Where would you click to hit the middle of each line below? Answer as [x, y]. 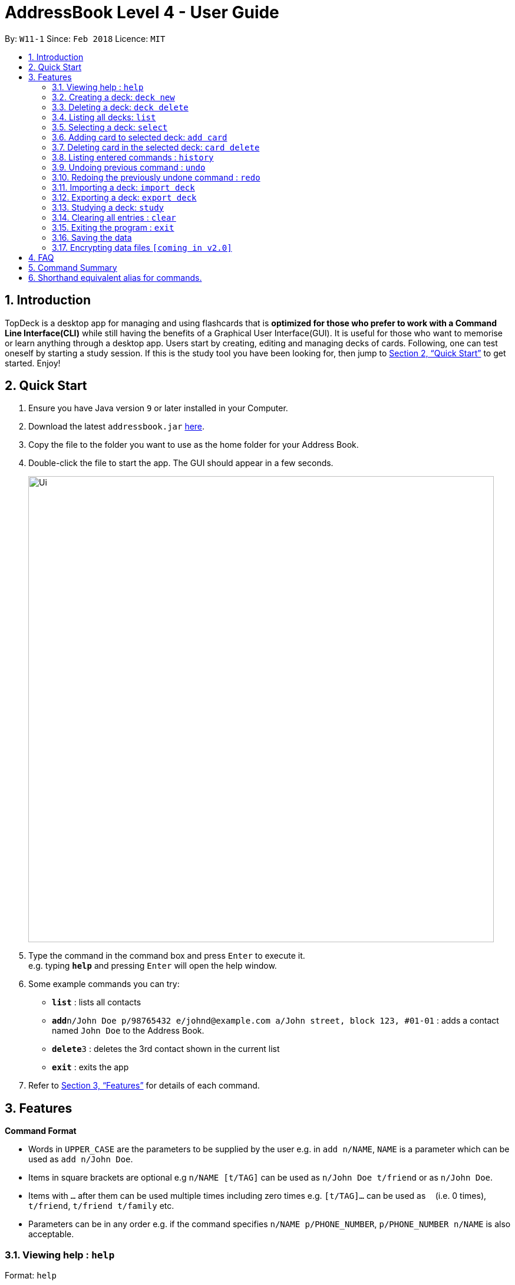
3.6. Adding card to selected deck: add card [140, 137]
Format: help [31, 1276]
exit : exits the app [90, 1067]
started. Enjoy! [33, 363]
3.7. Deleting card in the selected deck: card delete [156, 147]
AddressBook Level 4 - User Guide [142, 12]
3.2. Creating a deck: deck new [113, 97]
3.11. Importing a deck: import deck [123, 187]
